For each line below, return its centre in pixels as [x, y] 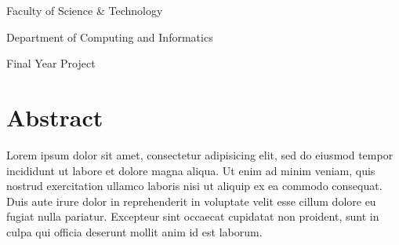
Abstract [55, 117]
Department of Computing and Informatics [110, 37]
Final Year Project [51, 63]
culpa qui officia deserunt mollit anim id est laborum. [134, 231]
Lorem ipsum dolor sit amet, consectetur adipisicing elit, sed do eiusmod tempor [200, 154]
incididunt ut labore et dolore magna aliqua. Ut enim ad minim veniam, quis [191, 170]
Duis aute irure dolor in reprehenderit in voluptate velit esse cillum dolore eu [191, 201]
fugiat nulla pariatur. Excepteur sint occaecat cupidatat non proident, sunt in [193, 216]
